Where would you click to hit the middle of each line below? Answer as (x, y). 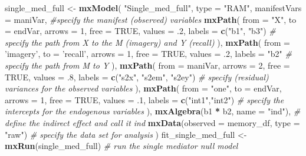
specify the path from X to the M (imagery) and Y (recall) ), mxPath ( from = (147, 42)
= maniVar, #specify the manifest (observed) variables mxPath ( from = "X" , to (151, 19)
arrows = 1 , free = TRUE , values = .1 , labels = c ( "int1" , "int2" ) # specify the (144, 99)
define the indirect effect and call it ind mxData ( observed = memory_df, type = (152, 122)
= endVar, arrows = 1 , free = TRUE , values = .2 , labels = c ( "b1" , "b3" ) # (140, 31)
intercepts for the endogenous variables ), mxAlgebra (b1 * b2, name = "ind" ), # (153, 111)
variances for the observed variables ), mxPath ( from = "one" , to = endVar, (143, 88)
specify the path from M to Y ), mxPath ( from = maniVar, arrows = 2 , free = (147, 65)
